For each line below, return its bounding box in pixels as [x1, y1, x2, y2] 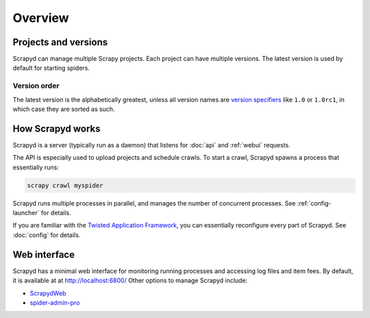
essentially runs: [12, 163, 60, 171]
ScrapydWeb [29, 289, 66, 297]
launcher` [12, 209, 40, 217]
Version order [12, 81, 60, 90]
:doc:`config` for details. [12, 230, 81, 239]
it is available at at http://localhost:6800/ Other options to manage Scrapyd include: [12, 276, 248, 284]
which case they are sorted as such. [12, 105, 115, 113]
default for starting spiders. [12, 64, 90, 72]
